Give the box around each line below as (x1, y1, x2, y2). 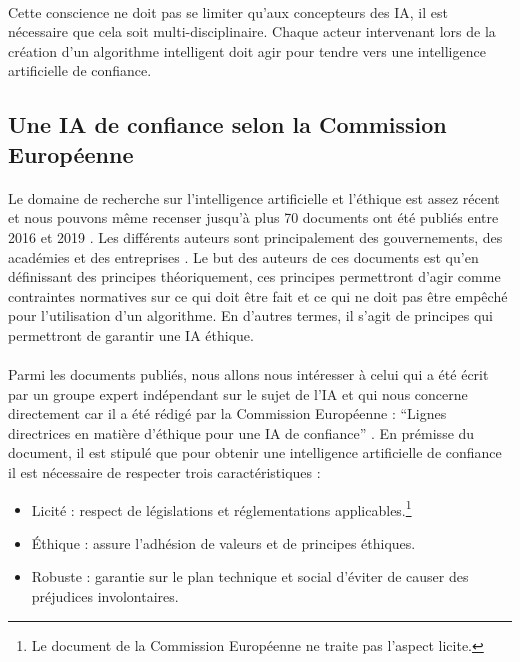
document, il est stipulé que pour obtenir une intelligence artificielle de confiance (8, 442, 502, 463)
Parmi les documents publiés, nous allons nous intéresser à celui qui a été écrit (8, 364, 489, 385)
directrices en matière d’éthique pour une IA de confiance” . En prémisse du (8, 422, 475, 443)
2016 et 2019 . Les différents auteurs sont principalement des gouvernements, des (8, 226, 503, 247)
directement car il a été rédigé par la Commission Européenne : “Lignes (8, 403, 447, 424)
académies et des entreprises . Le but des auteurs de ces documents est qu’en (8, 246, 479, 267)
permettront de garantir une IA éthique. (8, 324, 254, 345)
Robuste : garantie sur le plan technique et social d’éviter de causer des (31, 566, 469, 587)
